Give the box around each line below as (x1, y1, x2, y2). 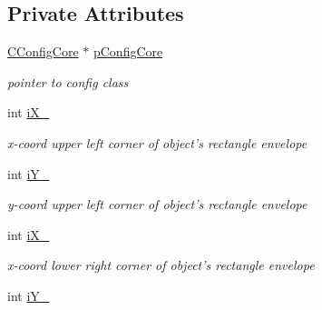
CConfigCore (7, 42, 79, 61)
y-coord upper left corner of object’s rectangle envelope (7, 195, 307, 214)
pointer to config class (7, 72, 129, 91)
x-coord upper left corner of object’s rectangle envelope (7, 133, 307, 152)
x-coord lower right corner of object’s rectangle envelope (7, 255, 315, 275)
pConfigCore (93, 42, 163, 61)
